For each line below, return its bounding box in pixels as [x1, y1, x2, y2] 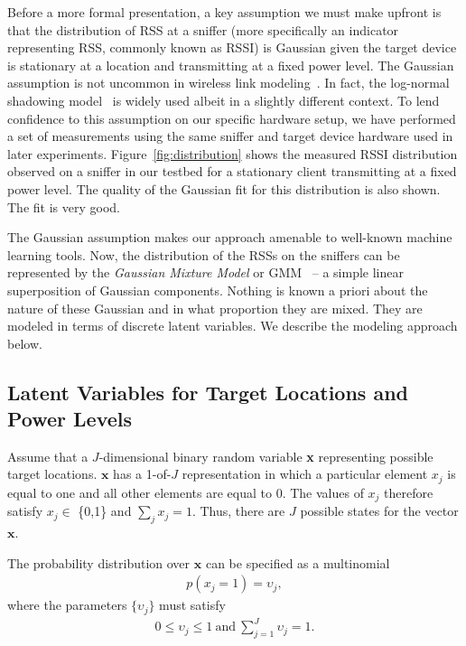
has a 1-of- [113, 464, 172, 483]
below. [7, 333, 42, 352]
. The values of [282, 482, 364, 501]
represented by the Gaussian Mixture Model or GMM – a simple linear [7, 263, 404, 282]
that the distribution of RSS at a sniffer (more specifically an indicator [7, 20, 399, 39]
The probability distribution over [7, 553, 191, 572]
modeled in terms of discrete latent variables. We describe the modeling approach [7, 316, 458, 335]
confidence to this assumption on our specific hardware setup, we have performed [7, 108, 456, 127]
